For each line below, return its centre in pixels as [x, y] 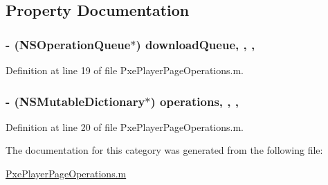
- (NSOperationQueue [68, 44]
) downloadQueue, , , [195, 44]
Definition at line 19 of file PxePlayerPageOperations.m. [125, 70]
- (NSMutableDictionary [75, 101]
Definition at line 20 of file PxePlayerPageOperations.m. [125, 126]
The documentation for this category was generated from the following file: [164, 150]
